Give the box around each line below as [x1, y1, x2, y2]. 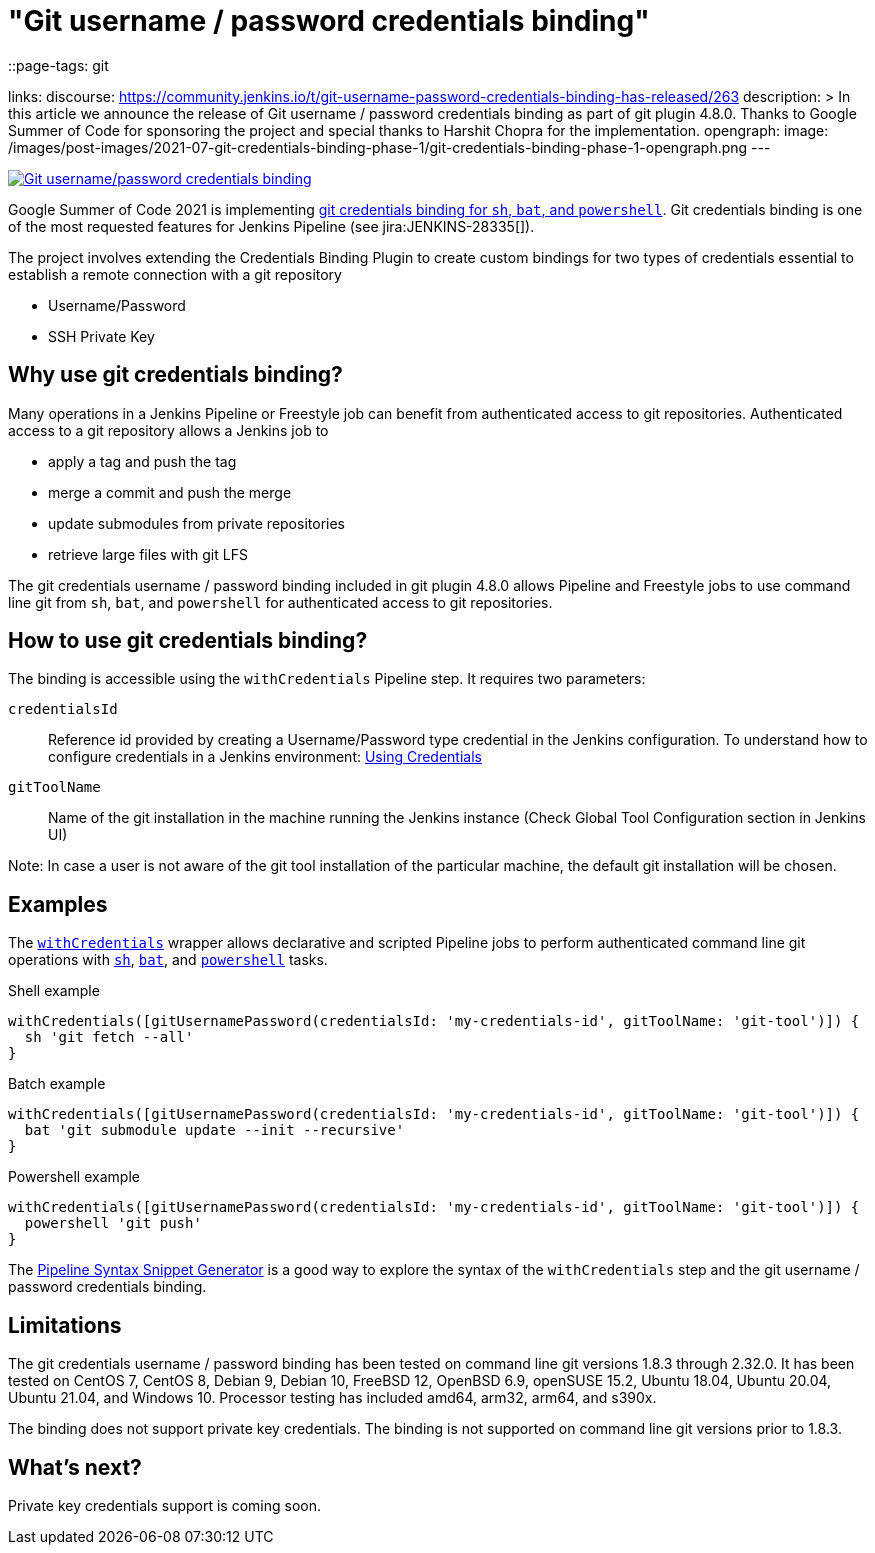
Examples [8, 891, 108, 917]
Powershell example [8, 1168, 140, 1186]
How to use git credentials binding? [8, 628, 368, 654]
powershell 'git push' [24, 1215, 202, 1232]
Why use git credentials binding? [8, 362, 343, 388]
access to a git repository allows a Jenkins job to [8, 421, 329, 439]
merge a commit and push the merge [48, 483, 292, 501]
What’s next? [8, 1454, 142, 1480]
